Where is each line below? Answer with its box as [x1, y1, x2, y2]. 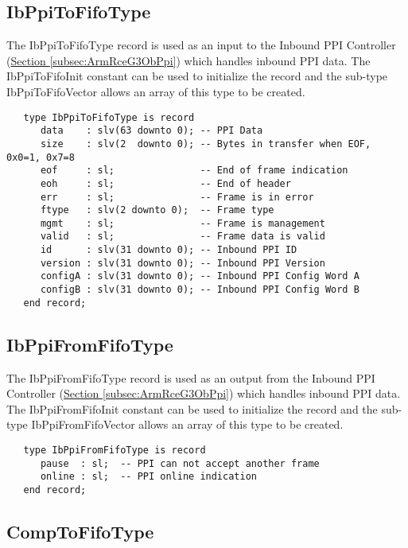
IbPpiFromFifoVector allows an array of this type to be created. [31, 416, 344, 433]
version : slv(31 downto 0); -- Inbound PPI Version [40, 257, 325, 269]
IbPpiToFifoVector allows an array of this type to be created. [6, 83, 305, 99]
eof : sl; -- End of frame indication [40, 165, 348, 177]
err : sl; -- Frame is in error [40, 191, 314, 203]
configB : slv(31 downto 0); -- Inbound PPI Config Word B [40, 284, 359, 296]
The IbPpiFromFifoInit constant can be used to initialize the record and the [6, 400, 378, 417]
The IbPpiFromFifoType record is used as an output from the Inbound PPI [6, 369, 375, 386]
